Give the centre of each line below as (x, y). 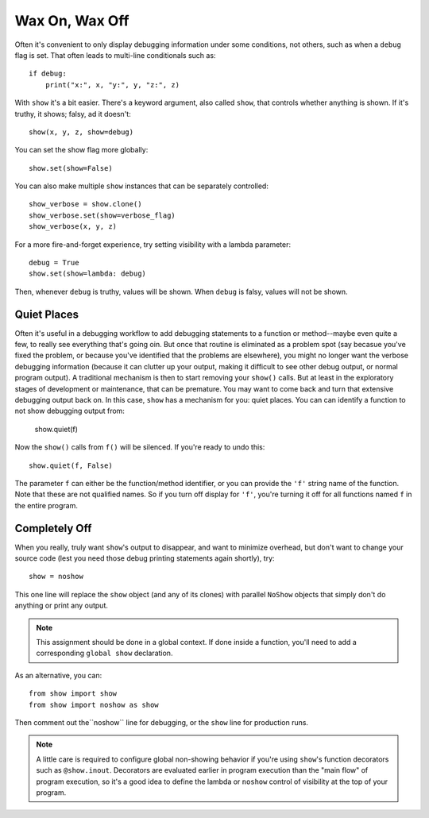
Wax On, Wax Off (72, 21)
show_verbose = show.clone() (85, 204)
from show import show (73, 694)
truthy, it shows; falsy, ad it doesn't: (73, 114)
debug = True (54, 263)
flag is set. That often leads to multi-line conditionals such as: (115, 55)
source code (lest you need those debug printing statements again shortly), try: (145, 558)
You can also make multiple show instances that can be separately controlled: (142, 186)
